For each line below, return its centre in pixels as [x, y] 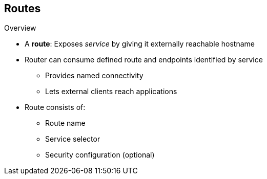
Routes [23, 8]
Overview [20, 28]
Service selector [73, 139]
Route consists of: [55, 107]
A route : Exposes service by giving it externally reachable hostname [140, 44]
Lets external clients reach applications [111, 92]
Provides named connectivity [94, 76]
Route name [65, 123]
